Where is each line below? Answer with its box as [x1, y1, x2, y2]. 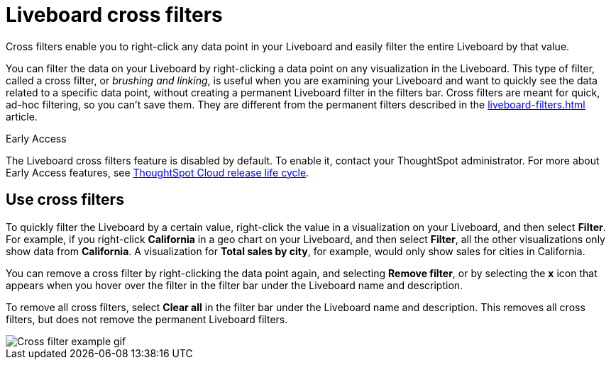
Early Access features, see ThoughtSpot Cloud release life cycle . [6, 166, 309, 179]
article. [6, 110, 38, 123]
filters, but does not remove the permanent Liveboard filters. [6, 313, 288, 325]
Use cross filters [6, 191, 124, 209]
